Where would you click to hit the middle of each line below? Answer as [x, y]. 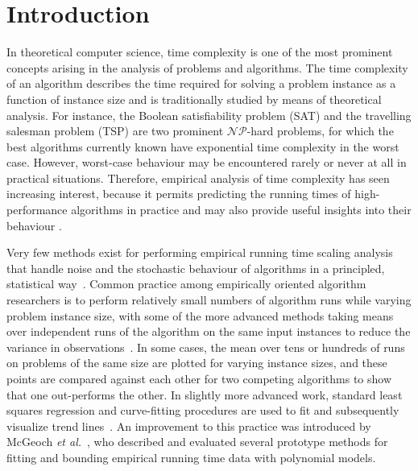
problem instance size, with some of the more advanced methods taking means [200, 315]
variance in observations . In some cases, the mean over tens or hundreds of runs [206, 347]
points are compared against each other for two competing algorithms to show [199, 378]
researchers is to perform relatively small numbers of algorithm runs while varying [209, 300]
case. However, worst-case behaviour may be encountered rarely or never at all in [207, 162]
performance [37, 210]
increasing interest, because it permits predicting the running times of [179, 194]
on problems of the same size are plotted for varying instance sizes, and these [197, 363]
